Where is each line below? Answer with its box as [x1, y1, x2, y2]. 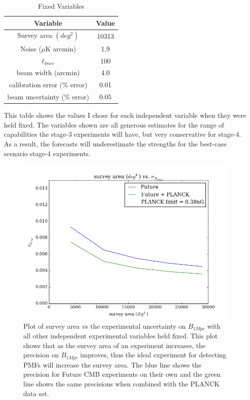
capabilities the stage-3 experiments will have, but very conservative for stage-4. [4, 129, 241, 139]
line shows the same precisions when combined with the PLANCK [23, 379, 220, 388]
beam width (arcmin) [16, 67, 80, 78]
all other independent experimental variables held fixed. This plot [23, 331, 218, 341]
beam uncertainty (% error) [7, 92, 89, 102]
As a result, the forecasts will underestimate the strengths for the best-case [4, 138, 227, 148]
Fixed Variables [38, 1, 84, 11]
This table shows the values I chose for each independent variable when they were [4, 110, 247, 120]
